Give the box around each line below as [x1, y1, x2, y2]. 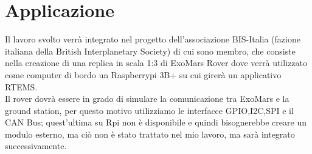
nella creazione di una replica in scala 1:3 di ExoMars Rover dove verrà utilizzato [5, 56, 307, 69]
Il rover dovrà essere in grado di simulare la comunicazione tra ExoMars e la [5, 92, 289, 105]
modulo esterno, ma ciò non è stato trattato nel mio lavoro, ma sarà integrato [5, 127, 295, 140]
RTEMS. [5, 80, 38, 93]
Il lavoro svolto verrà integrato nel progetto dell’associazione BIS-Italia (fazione [5, 33, 300, 45]
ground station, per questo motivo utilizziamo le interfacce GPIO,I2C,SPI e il [5, 104, 294, 116]
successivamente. [5, 139, 67, 152]
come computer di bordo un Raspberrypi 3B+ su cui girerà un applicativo [5, 68, 282, 81]
